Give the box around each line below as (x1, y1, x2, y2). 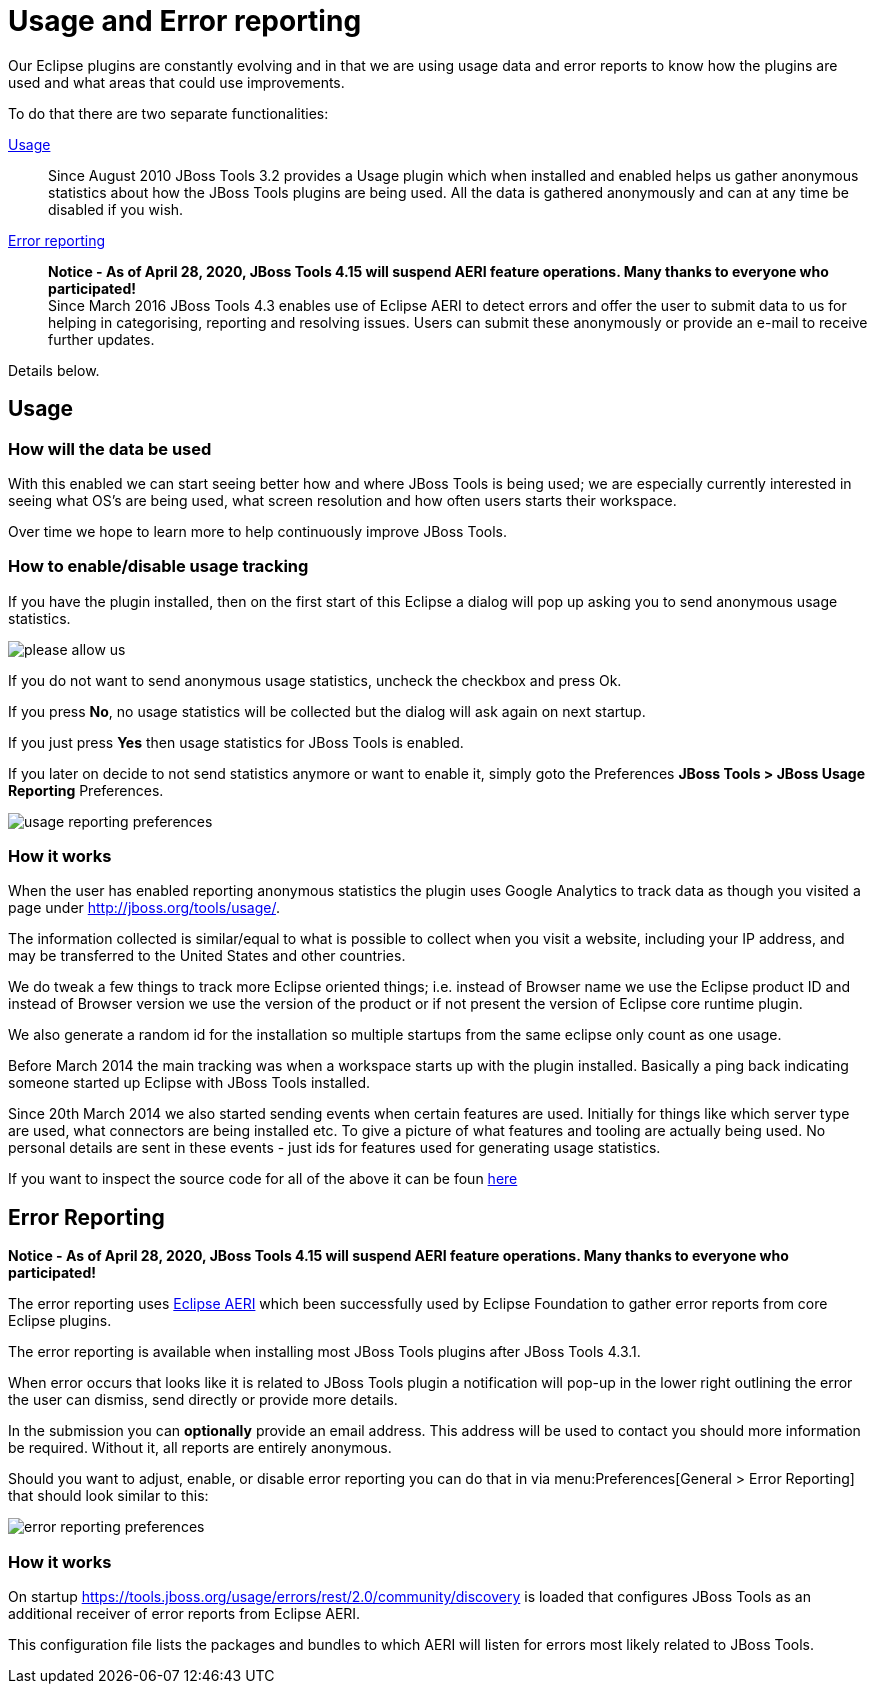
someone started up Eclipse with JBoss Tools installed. (8, 1074, 370, 1092)
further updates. (48, 330, 155, 348)
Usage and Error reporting (8, 4, 362, 38)
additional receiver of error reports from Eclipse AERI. (8, 1605, 361, 1623)
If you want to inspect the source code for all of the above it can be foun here (8, 1170, 518, 1188)
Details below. (8, 361, 100, 379)
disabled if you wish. (48, 200, 184, 218)
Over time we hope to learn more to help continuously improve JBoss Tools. (8, 522, 507, 540)
